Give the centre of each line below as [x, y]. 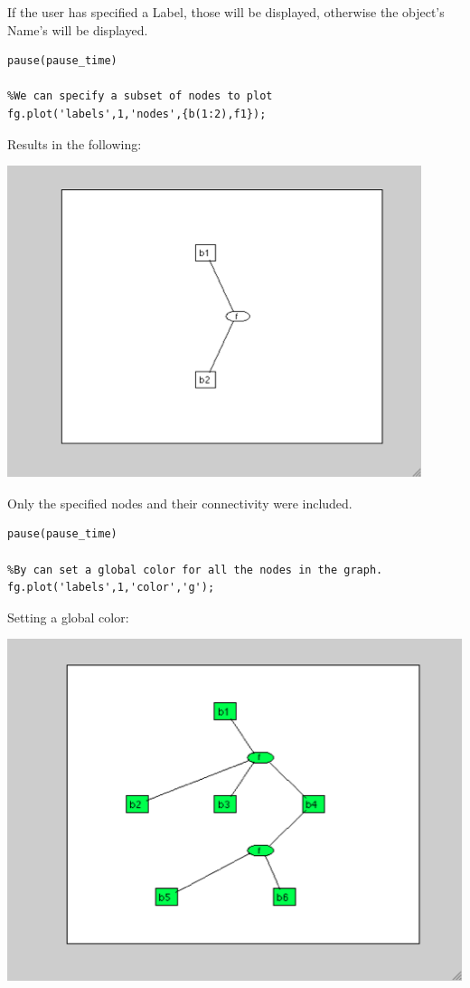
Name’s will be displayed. [78, 29]
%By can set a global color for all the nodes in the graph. [195, 570]
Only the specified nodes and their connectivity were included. [180, 503]
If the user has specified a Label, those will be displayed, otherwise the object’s [226, 12]
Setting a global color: [68, 617]
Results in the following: [75, 143]
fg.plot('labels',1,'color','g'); [111, 588]
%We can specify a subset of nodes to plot [140, 96]
